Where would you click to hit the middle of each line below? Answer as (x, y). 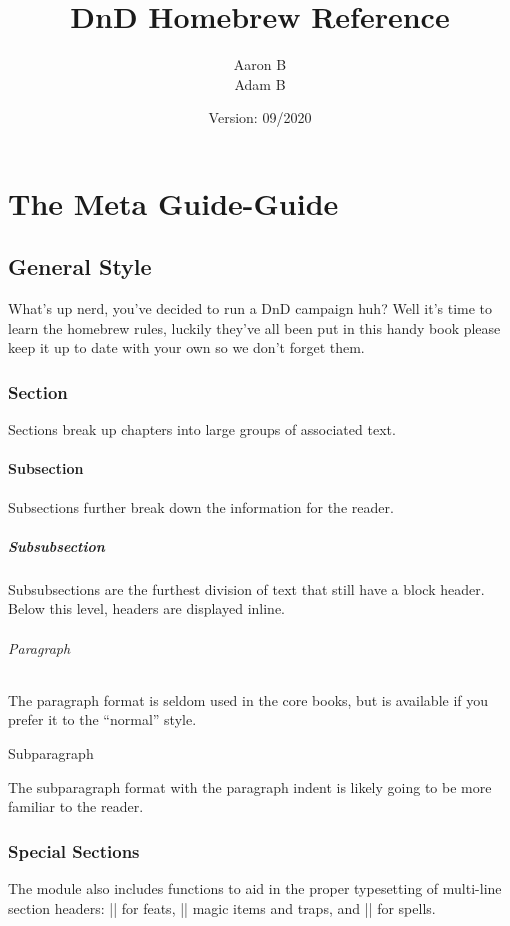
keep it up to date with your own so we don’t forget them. (186, 347)
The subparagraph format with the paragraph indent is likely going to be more (250, 786)
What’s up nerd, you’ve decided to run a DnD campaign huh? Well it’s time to (250, 308)
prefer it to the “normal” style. (102, 719)
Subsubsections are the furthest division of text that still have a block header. (246, 588)
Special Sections (74, 850)
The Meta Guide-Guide (173, 202)
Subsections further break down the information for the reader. (201, 506)
